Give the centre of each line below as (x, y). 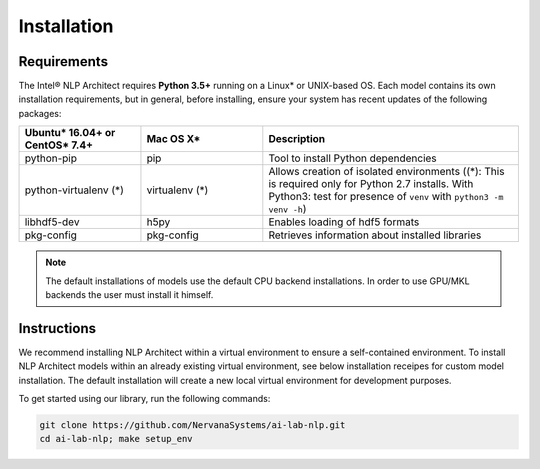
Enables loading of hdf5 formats (344, 222)
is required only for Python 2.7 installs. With (371, 184)
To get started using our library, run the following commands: (144, 399)
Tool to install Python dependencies (352, 158)
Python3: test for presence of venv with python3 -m (386, 197)
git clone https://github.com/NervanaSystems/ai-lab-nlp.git (192, 425)
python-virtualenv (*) (74, 190)
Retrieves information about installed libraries (375, 235)
